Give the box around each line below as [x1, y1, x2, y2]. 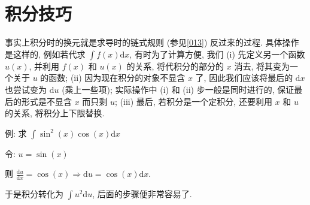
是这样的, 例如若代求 [5, 47, 86, 60]
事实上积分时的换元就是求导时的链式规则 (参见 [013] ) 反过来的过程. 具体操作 [5, 36, 299, 49]
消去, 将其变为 [234, 59, 290, 72]
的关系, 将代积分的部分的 [126, 59, 224, 72]
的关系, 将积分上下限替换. [5, 107, 105, 119]
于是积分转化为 [5, 188, 63, 200]
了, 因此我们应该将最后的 [195, 71, 293, 84]
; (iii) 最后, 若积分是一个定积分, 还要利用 [115, 95, 272, 107]
